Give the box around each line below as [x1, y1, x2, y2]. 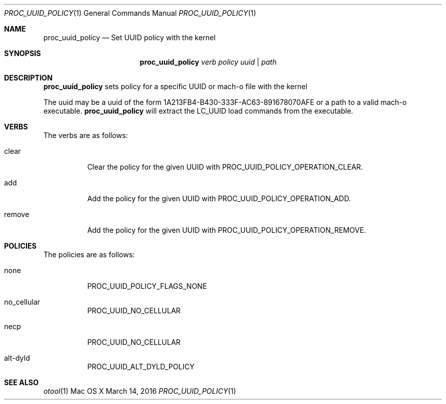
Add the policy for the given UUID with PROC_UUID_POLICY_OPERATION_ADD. [87, 194, 351, 203]
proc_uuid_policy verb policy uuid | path [140, 58, 277, 66]
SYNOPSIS [4, 49, 41, 58]
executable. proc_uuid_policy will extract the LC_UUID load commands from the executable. [43, 106, 353, 115]
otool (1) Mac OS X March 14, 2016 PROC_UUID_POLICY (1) [43, 387, 236, 395]
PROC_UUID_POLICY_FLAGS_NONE [87, 282, 207, 290]
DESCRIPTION [4, 73, 53, 82]
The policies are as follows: [43, 250, 135, 259]
